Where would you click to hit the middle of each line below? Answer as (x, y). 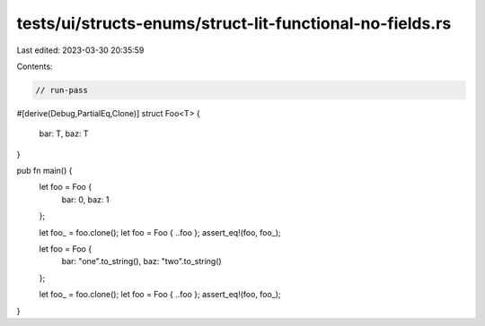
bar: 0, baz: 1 (85, 199)
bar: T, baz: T (64, 133)
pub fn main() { (44, 171)
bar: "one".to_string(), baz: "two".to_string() (141, 262)
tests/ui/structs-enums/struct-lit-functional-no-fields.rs (234, 23)
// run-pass (62, 90)
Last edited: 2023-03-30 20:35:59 (80, 50)
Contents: (35, 66)
